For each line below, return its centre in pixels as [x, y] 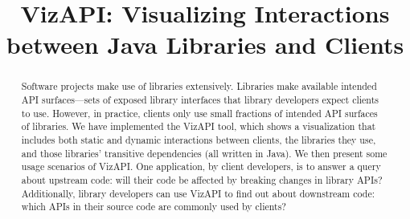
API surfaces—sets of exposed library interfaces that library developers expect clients [200, 100]
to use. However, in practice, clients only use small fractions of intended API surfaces [199, 113]
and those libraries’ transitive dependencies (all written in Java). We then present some [204, 153]
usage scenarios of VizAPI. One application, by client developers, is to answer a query [201, 166]
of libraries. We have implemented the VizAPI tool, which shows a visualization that [199, 126]
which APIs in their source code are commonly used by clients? [154, 207]
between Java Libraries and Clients [205, 45]
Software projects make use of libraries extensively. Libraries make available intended [199, 86]
